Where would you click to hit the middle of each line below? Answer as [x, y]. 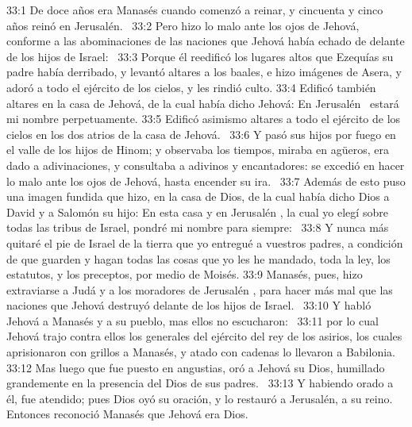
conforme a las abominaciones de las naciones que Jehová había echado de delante [206, 41]
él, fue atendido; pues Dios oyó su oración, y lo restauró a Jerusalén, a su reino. [200, 398]
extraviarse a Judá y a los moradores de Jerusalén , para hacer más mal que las [200, 289]
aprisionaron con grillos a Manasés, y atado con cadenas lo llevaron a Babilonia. [201, 352]
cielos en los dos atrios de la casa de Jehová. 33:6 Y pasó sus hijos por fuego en [201, 134]
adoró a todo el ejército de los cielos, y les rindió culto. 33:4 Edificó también [191, 87]
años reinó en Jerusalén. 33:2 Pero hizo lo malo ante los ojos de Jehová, [183, 25]
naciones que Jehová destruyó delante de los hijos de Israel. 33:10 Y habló [189, 305]
